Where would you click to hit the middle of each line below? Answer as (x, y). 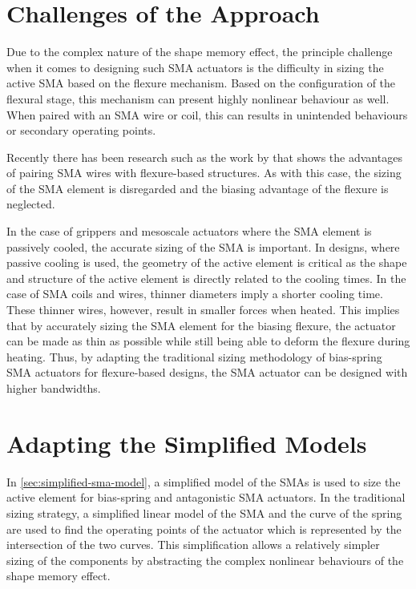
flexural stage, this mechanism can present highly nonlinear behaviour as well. (198, 98)
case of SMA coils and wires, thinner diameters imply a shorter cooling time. (195, 294)
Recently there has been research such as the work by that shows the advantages (204, 157)
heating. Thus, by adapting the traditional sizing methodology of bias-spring (194, 356)
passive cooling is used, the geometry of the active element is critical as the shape (207, 262)
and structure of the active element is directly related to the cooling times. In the (206, 278)
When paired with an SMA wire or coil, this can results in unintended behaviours (207, 114)
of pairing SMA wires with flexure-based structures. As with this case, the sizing (204, 173)
